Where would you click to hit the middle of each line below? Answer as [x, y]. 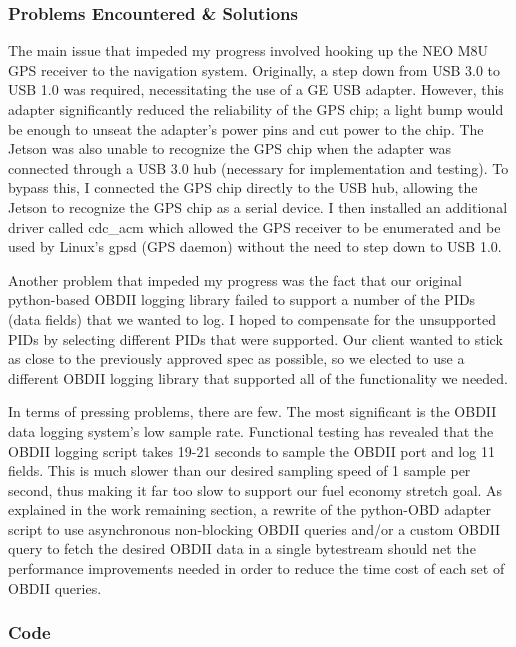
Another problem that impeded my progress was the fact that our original [235, 279]
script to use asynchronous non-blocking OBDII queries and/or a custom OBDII [254, 528]
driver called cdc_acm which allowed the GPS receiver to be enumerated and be [254, 226]
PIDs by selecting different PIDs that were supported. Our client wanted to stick [255, 338]
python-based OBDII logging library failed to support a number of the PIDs [242, 299]
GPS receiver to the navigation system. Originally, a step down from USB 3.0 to [254, 69]
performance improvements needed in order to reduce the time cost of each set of [256, 568]
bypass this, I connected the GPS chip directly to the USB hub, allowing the [243, 187]
